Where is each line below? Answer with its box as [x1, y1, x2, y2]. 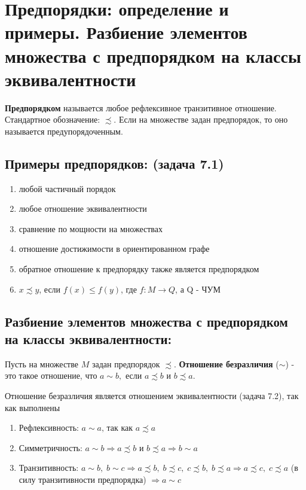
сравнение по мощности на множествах [19, 222, 163, 235]
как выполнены [5, 401, 60, 413]
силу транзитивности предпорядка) [19, 473, 146, 485]
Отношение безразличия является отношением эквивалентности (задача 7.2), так [5, 389, 299, 402]
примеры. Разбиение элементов [5, 20, 247, 44]
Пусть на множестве [5, 357, 78, 370]
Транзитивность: [19, 461, 79, 474]
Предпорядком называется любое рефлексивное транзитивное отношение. [5, 101, 277, 114]
